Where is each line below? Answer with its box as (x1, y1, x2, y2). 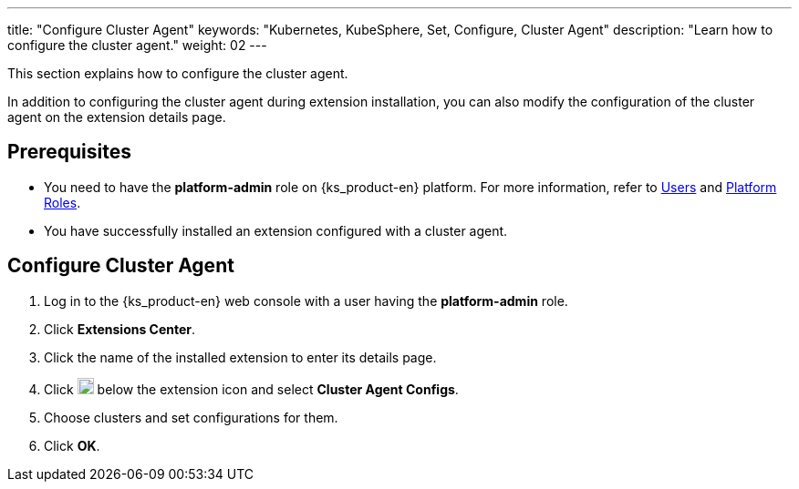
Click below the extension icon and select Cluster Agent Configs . (44, 381, 459, 397)
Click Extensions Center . (44, 321, 196, 337)
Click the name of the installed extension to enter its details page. (44, 349, 437, 365)
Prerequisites (7, 140, 131, 164)
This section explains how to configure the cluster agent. (7, 66, 348, 81)
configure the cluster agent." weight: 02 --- (7, 37, 267, 53)
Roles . (44, 194, 81, 210)
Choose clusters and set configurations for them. (44, 409, 338, 425)
